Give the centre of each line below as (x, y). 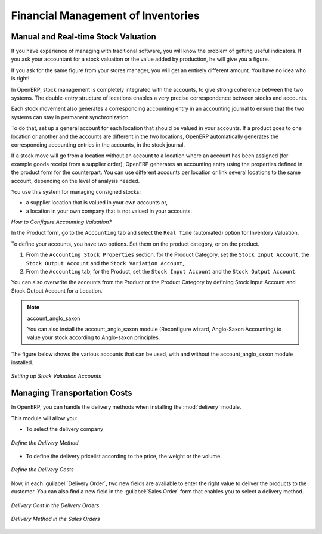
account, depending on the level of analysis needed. (75, 181)
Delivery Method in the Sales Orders (56, 519)
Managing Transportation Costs (72, 393)
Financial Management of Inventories (105, 15)
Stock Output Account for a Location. (57, 291)
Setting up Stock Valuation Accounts (56, 376)
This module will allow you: (44, 418)
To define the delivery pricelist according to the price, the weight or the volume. (124, 457)
